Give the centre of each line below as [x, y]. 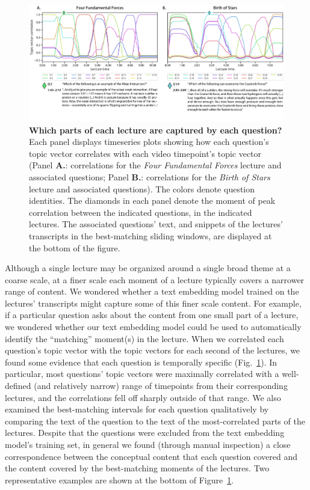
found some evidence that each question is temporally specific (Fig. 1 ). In [141, 362]
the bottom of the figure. [75, 247]
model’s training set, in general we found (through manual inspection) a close [148, 444]
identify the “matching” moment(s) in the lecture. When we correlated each [144, 338]
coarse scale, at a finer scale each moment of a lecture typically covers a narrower [155, 279]
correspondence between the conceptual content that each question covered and [151, 456]
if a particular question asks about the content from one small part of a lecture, [152, 315]
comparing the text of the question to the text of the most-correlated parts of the [155, 421]
